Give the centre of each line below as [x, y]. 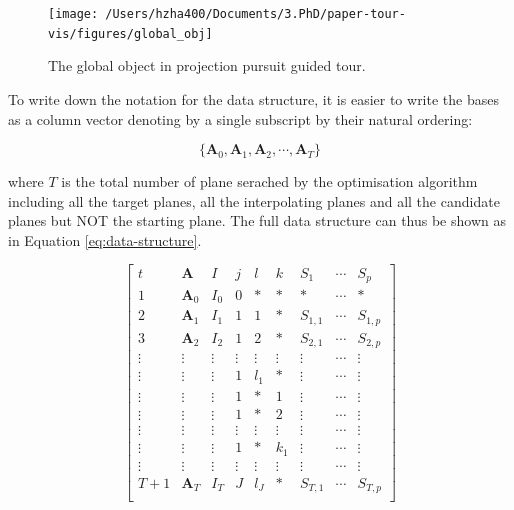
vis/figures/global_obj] [130, 33]
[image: [73, 14]
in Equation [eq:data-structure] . [105, 239]
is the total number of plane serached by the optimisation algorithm [269, 181]
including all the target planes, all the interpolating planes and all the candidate [254, 200]
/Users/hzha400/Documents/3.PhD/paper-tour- [255, 14]
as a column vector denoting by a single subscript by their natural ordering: [240, 118]
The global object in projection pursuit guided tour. [207, 65]
